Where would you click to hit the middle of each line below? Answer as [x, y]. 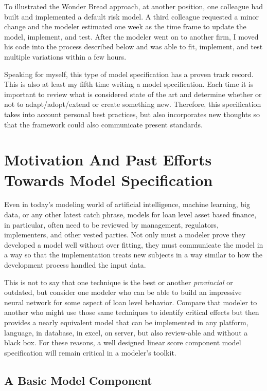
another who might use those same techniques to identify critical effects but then [132, 312]
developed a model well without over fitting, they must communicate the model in [134, 244]
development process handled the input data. [75, 265]
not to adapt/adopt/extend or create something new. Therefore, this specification [133, 104]
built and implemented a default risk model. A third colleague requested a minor [131, 16]
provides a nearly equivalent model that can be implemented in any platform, [126, 322]
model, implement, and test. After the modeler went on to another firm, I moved [131, 36]
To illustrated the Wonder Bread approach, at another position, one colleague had [134, 6]
